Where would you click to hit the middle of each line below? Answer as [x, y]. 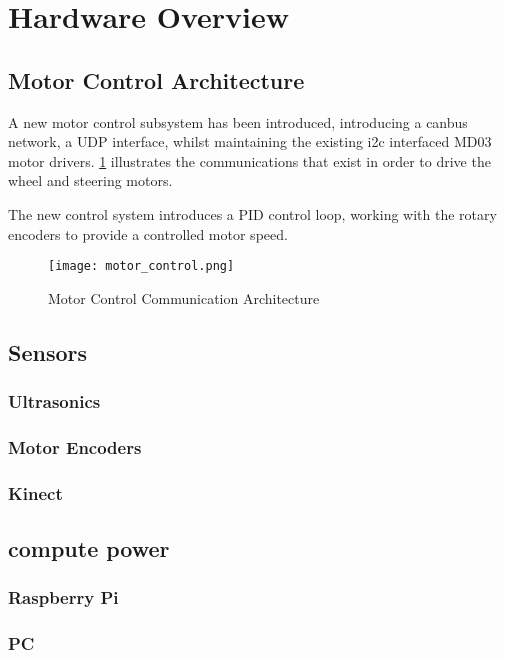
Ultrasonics [54, 401]
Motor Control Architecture [156, 79]
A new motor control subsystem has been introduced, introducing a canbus [238, 121]
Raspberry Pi [63, 597]
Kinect [35, 492]
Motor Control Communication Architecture [184, 297]
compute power [89, 548]
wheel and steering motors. [90, 180]
